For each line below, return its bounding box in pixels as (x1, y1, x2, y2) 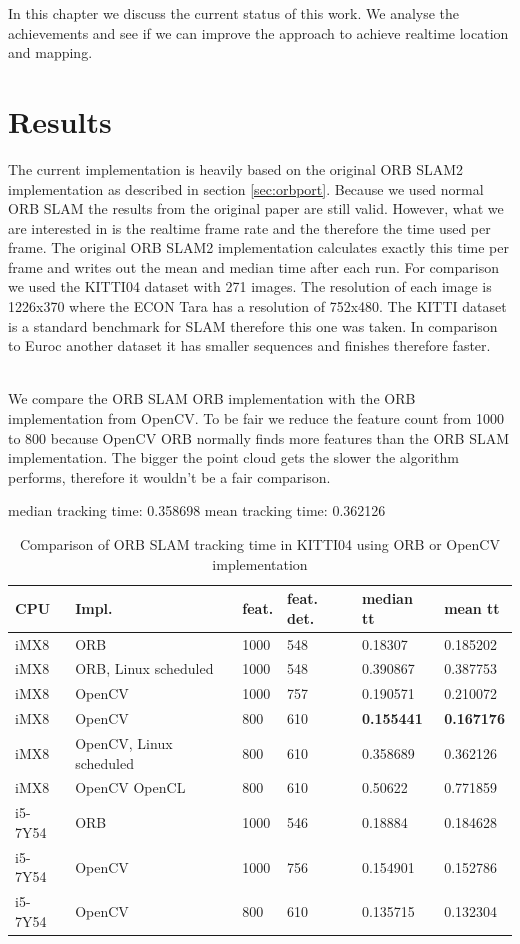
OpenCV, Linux (75, 733, 173, 753)
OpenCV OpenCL (75, 777, 186, 798)
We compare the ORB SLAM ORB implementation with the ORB (8, 388, 416, 409)
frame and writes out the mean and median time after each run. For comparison (8, 256, 499, 277)
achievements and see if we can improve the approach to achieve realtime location (8, 22, 509, 43)
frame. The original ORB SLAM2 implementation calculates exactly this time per (8, 237, 509, 258)
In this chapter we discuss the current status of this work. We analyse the (8, 3, 460, 23)
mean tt (444, 597, 500, 618)
